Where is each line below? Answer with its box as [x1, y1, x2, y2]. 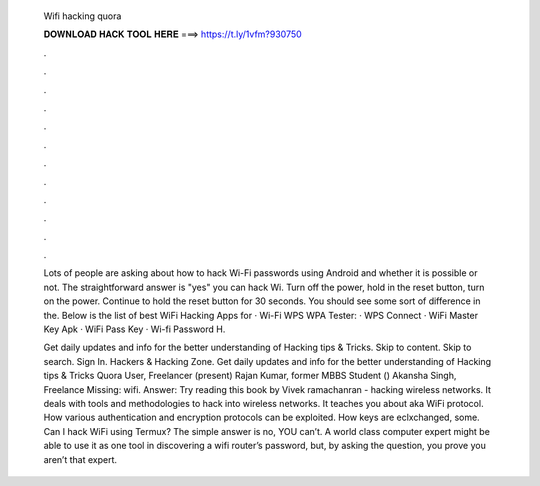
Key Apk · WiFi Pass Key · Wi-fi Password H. [43, 323, 226, 335]
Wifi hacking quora [43, 10, 122, 22]
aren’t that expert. [43, 453, 117, 465]
